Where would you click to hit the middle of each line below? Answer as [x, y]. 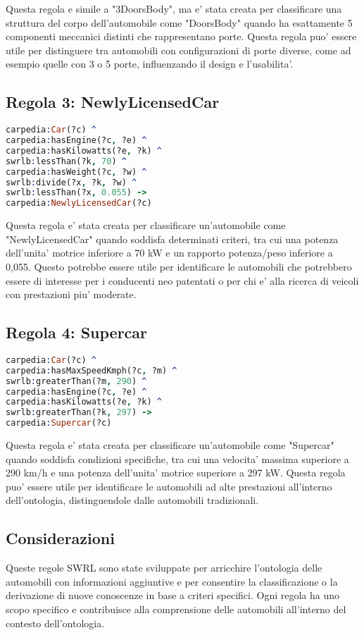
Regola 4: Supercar [77, 332]
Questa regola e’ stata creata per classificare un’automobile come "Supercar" [170, 445]
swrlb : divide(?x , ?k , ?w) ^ [71, 182]
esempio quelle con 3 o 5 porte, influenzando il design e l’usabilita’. [150, 64]
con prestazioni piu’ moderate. [71, 294]
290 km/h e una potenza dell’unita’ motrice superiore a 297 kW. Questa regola [176, 473]
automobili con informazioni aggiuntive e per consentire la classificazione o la [172, 581]
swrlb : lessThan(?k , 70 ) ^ [66, 161]
